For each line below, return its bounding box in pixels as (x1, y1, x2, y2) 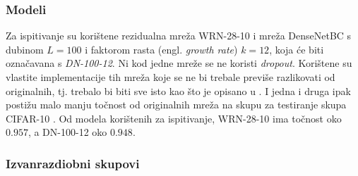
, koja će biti (269, 42, 324, 56)
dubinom (6, 42, 44, 56)
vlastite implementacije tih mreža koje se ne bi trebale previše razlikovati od (6, 70, 335, 84)
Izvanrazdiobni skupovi (6, 154, 140, 172)
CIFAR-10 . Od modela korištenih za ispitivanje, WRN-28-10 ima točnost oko (6, 111, 342, 125)
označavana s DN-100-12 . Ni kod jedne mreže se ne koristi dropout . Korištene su (6, 56, 352, 70)
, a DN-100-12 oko (28, 125, 107, 139)
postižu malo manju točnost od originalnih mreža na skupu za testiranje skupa (6, 97, 347, 112)
